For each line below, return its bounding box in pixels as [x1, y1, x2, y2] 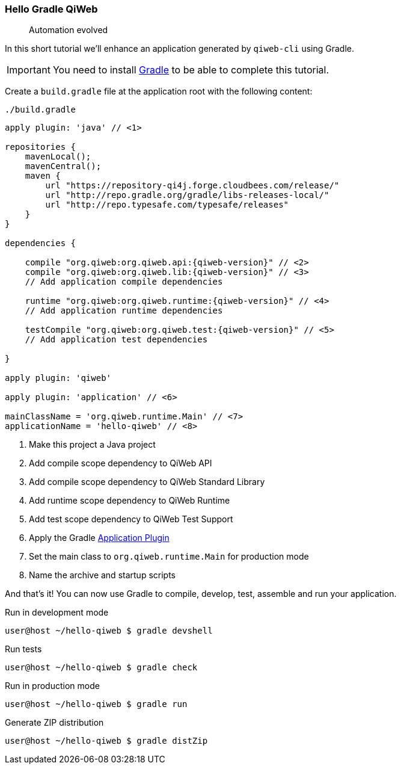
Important [7, 64, 51, 76]
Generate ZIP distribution [5, 717, 104, 728]
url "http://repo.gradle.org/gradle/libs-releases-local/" [45, 190, 329, 200]
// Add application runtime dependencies [25, 306, 223, 316]
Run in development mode [5, 607, 109, 618]
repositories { [5, 142, 76, 152]
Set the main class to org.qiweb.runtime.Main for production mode [29, 551, 309, 562]
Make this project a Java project [29, 439, 156, 450]
